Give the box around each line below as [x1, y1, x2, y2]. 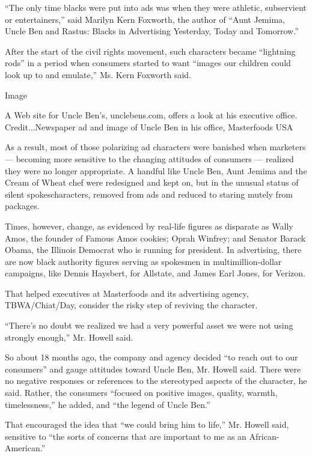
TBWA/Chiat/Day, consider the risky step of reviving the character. [5, 299, 258, 311]
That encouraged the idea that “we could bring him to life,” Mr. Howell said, [5, 418, 289, 431]
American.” [5, 442, 46, 454]
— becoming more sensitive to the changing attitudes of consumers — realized [5, 152, 294, 165]
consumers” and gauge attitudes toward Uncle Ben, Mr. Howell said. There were [5, 362, 301, 375]
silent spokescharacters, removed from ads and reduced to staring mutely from [5, 187, 293, 200]
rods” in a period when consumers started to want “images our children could [5, 56, 291, 69]
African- [249, 430, 280, 442]
